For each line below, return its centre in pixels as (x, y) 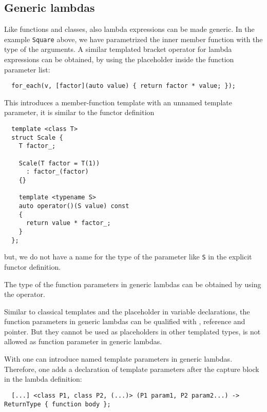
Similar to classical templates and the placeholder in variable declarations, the (127, 311)
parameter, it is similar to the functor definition (79, 112)
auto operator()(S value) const (74, 206)
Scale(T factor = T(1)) (59, 163)
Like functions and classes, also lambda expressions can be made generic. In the (129, 29)
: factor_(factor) (57, 172)
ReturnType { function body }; (58, 404)
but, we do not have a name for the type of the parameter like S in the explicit (128, 257)
